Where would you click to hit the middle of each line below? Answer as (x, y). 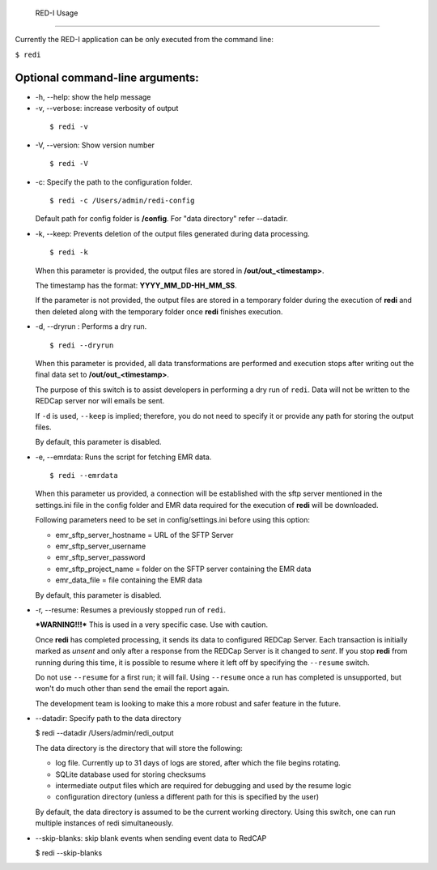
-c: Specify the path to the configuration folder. (114, 181)
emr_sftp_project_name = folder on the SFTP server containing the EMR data (183, 569)
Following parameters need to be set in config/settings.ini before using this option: (173, 520)
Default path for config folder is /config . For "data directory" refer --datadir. (162, 219)
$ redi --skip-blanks (69, 853)
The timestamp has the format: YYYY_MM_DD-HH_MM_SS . (136, 285)
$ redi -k (69, 252)
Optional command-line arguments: (107, 77)
